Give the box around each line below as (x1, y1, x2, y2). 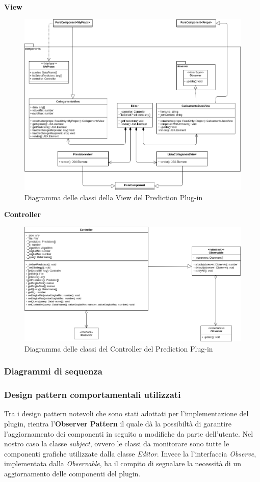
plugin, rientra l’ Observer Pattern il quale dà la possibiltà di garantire (4, 418, 231, 429)
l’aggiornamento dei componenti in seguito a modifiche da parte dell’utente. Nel (4, 428, 253, 439)
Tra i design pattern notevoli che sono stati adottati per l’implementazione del (4, 408, 249, 419)
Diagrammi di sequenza (4, 365, 102, 378)
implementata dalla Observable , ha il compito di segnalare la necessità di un (4, 458, 241, 469)
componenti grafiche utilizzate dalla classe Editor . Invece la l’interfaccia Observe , (4, 448, 256, 459)
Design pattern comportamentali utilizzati (4, 388, 181, 401)
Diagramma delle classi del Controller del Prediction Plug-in (24, 343, 213, 354)
